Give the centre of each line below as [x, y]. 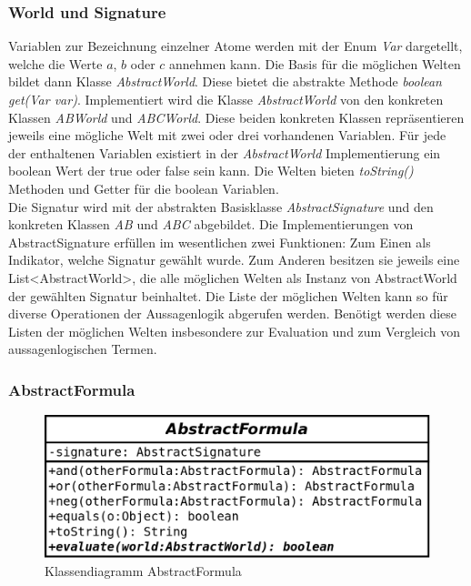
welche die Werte [55, 63]
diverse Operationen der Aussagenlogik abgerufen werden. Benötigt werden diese [233, 313]
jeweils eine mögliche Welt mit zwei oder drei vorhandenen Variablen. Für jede [227, 135]
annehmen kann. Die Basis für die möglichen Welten [315, 63]
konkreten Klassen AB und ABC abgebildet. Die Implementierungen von [211, 224]
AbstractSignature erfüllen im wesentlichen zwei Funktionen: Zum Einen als [220, 242]
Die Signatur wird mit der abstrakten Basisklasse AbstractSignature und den [221, 206]
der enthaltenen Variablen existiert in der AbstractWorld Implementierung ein [225, 152]
